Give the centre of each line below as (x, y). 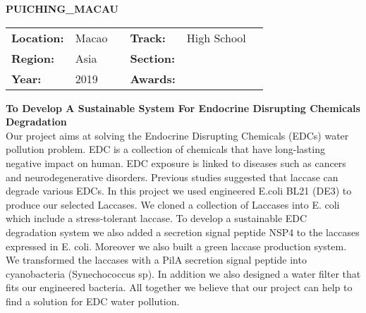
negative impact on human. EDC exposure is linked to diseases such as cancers (176, 162)
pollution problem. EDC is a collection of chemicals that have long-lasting (165, 149)
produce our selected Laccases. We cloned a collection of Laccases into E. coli (173, 204)
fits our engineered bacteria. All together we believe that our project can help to (179, 287)
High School (216, 37)
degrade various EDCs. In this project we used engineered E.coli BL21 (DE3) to (179, 191)
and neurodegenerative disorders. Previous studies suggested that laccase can (172, 177)
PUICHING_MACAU (62, 8)
